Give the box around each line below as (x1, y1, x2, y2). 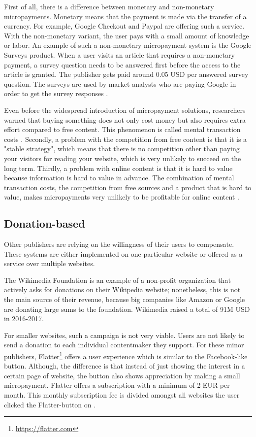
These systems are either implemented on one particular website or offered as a (4, 248, 243, 259)
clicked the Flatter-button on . (4, 399, 96, 409)
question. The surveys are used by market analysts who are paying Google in (4, 78, 236, 89)
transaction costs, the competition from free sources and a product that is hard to (4, 182, 252, 192)
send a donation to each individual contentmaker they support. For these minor (4, 339, 244, 350)
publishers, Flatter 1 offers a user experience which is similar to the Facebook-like (4, 350, 248, 361)
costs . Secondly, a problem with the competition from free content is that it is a (4, 134, 247, 144)
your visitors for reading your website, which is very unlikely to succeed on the (4, 153, 241, 163)
